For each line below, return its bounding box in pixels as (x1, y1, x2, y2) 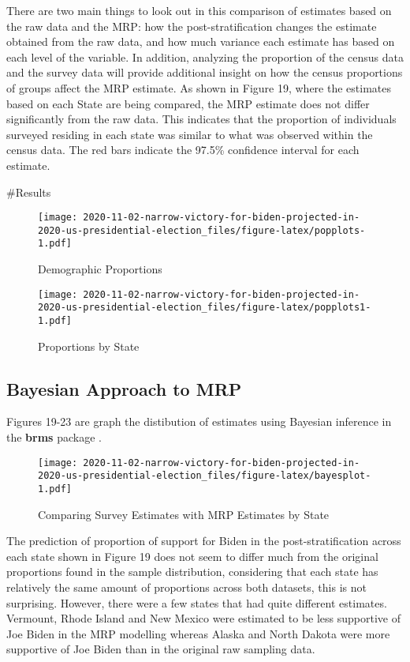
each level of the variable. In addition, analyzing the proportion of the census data (6, 48, 404, 65)
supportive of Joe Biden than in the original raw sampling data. (6, 641, 315, 657)
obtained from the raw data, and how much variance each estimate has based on (6, 33, 395, 50)
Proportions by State (38, 337, 140, 354)
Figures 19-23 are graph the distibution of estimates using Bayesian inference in (6, 413, 392, 430)
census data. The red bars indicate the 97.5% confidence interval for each (6, 141, 360, 158)
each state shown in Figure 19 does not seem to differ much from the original (6, 547, 378, 564)
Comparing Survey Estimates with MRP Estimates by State (38, 506, 330, 522)
